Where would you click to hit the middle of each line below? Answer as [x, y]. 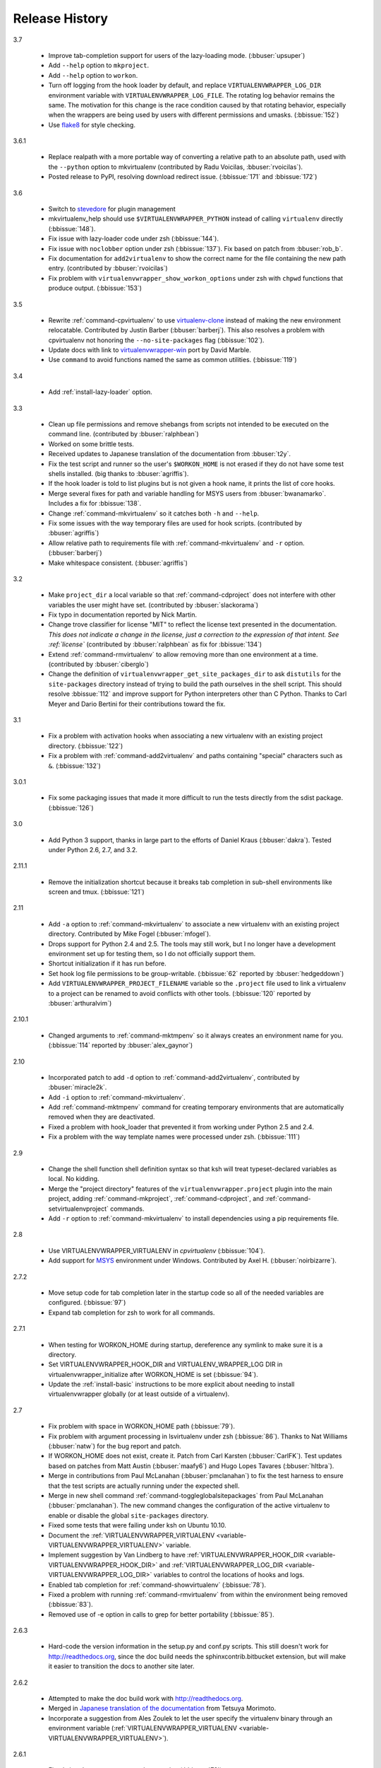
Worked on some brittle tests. [91, 444]
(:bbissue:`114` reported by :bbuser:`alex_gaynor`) [121, 1045]
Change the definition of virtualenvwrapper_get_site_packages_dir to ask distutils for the [195, 674]
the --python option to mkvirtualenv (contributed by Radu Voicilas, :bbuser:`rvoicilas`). [176, 167]
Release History [61, 18]
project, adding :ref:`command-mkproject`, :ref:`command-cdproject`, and [156, 1199]
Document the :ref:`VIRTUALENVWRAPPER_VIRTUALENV [132, 1535]
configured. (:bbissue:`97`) [87, 1303]
